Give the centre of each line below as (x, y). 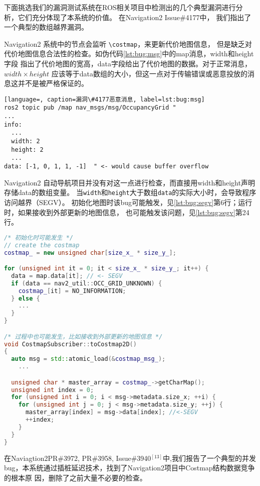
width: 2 (26, 141)
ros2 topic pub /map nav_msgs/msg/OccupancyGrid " (90, 108)
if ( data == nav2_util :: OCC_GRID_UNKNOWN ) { (87, 283)
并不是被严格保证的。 (53, 83)
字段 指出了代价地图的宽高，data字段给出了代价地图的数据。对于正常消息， (128, 64)
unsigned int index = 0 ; (53, 390)
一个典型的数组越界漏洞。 (46, 27)
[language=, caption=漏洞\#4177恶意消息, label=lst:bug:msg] (104, 99)
